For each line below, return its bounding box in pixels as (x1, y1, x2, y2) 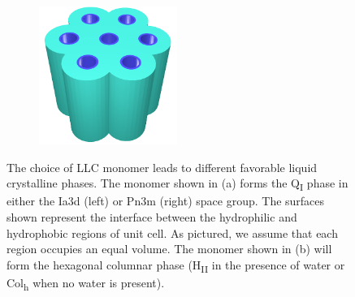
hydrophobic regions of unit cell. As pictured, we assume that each (6, 224, 338, 241)
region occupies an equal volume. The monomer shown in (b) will (6, 240, 332, 257)
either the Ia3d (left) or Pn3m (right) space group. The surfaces (6, 192, 325, 209)
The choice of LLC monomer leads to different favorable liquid (6, 158, 318, 175)
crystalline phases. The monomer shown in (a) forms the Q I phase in (6, 174, 349, 194)
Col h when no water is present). (6, 273, 165, 293)
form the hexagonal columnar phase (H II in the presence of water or (6, 256, 345, 275)
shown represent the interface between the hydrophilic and (6, 208, 297, 225)
